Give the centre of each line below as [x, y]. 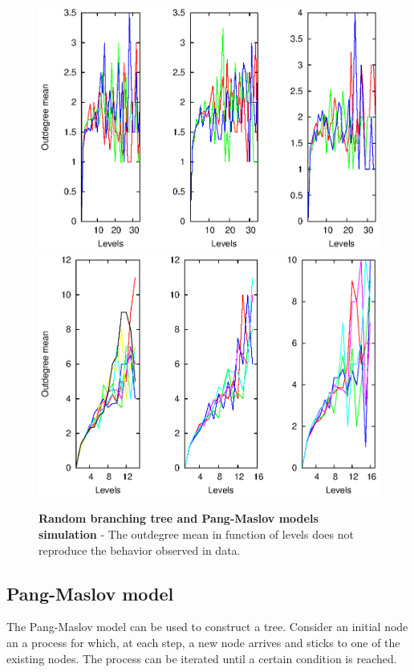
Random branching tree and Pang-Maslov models [179, 518]
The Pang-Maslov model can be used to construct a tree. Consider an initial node [207, 627]
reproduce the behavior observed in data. [140, 550]
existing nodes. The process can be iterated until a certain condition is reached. [202, 658]
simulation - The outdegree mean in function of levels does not [196, 534]
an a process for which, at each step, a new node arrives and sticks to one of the [203, 642]
